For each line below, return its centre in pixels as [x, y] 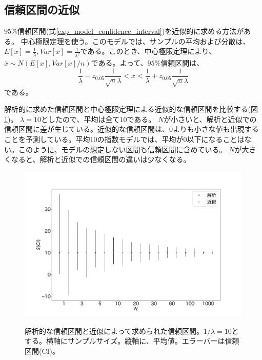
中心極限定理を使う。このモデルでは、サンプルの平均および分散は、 [135, 41]
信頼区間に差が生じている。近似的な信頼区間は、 [87, 129]
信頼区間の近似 [42, 9]
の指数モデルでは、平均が [140, 139]
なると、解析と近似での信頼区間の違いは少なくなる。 [101, 159]
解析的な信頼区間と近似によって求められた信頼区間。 [114, 331]
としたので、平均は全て [80, 119]
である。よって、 [119, 63]
